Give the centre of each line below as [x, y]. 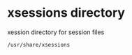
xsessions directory [66, 13]
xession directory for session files [56, 32]
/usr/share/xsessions [39, 45]
